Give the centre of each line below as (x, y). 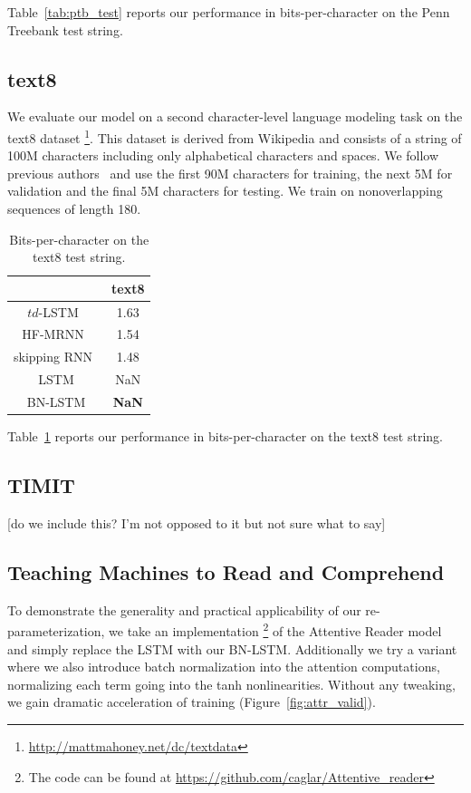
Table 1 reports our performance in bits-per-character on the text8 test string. (225, 436)
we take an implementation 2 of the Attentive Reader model (275, 629)
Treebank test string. (65, 29)
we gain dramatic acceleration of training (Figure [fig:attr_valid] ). (192, 702)
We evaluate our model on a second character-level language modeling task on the (235, 116)
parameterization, (56, 630)
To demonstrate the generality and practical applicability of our (184, 609)
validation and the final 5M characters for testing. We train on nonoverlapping (225, 191)
